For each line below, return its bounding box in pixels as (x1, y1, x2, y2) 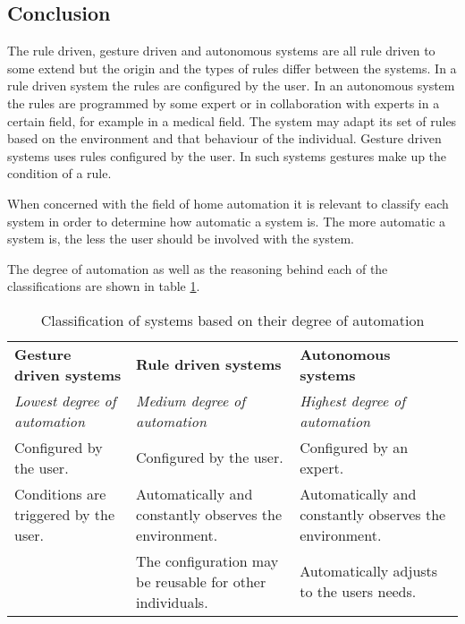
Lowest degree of (14, 389, 116, 411)
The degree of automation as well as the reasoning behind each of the (7, 259, 388, 278)
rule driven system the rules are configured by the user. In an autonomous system (7, 76, 455, 95)
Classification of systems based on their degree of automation (40, 309, 425, 330)
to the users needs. (300, 581, 417, 603)
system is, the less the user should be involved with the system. (7, 229, 355, 248)
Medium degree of (136, 389, 246, 411)
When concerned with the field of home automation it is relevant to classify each (7, 193, 449, 212)
